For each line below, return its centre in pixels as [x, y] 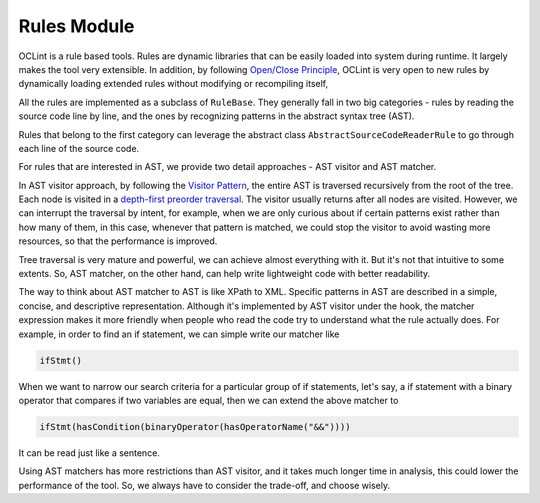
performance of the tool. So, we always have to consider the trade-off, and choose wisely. [204, 485]
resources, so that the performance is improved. [118, 241]
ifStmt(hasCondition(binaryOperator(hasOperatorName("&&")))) [195, 426]
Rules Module [76, 26]
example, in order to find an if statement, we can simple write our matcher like [179, 334]
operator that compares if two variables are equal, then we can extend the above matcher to [208, 400]
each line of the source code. [79, 148]
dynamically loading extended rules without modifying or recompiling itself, [173, 84]
